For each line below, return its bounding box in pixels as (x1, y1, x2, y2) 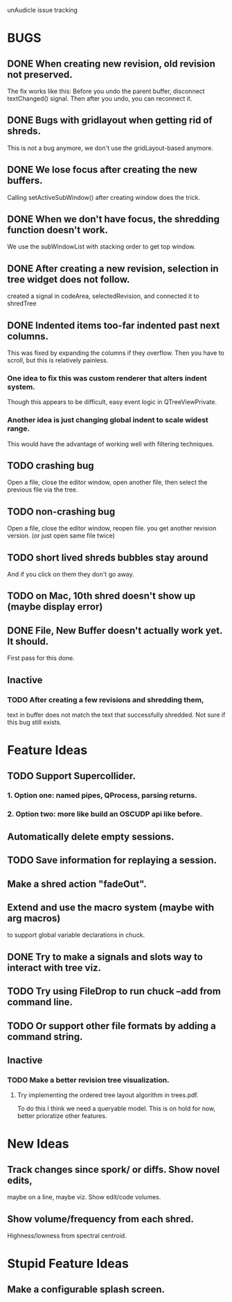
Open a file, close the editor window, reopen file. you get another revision (7, 524, 217, 533)
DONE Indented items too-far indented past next (7, 319, 220, 331)
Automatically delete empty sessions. (7, 831, 175, 842)
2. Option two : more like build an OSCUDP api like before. (7, 809, 203, 819)
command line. (7, 996, 73, 1008)
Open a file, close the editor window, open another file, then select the (7, 478, 208, 487)
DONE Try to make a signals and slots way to (7, 951, 203, 962)
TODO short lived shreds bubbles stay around (7, 551, 209, 563)
